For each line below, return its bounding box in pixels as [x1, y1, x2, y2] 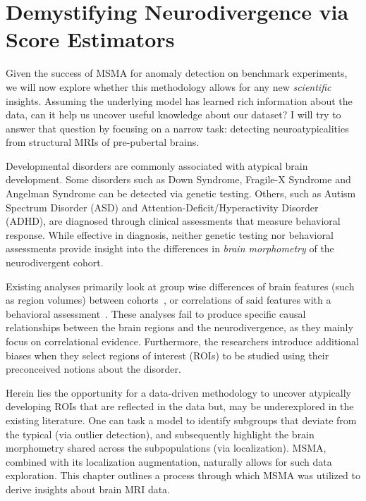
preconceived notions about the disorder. [6, 361, 181, 376]
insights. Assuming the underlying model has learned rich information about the [6, 93, 353, 108]
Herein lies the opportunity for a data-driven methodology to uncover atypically [6, 385, 351, 400]
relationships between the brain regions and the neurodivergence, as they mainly [6, 320, 353, 335]
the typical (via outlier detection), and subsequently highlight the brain [6, 426, 315, 441]
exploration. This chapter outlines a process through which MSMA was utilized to [6, 468, 361, 483]
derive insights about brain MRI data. [6, 481, 171, 496]
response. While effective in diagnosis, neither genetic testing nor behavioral [6, 227, 334, 242]
